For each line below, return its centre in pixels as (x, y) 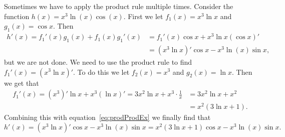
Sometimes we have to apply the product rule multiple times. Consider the (119, 6)
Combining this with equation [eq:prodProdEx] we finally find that (107, 117)
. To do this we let (101, 72)
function (17, 16)
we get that (22, 83)
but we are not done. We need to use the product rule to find (98, 61)
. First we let (143, 16)
